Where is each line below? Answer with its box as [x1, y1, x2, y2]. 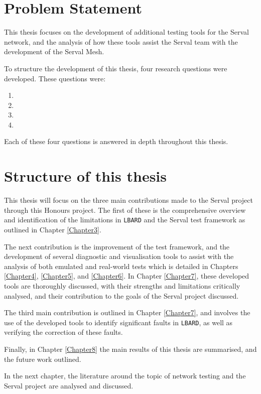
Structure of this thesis [4, 166, 167, 186]
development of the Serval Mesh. [4, 46, 104, 57]
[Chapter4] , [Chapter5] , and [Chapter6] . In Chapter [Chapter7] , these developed [4, 271, 249, 281]
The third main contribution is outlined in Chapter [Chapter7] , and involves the [4, 307, 250, 318]
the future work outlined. [4, 353, 81, 364]
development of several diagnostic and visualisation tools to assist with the [4, 251, 234, 261]
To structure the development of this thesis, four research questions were [4, 63, 227, 73]
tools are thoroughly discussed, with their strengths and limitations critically [4, 281, 240, 291]
